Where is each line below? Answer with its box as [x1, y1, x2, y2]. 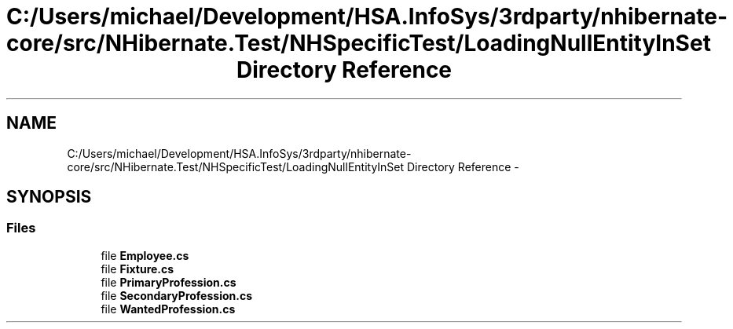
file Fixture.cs [101, 261, 174, 276]
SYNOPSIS [6, 187, 92, 207]
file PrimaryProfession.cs [101, 275, 236, 289]
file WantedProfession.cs [101, 302, 236, 316]
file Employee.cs [101, 248, 189, 262]
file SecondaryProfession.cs [101, 288, 252, 302]
